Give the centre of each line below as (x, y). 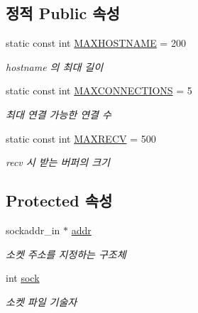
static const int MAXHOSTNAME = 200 (96, 43)
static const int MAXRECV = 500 (81, 138)
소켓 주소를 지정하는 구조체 (66, 254)
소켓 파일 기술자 (42, 301)
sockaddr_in (33, 230)
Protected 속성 (59, 201)
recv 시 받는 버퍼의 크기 (58, 162)
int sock (23, 278)
